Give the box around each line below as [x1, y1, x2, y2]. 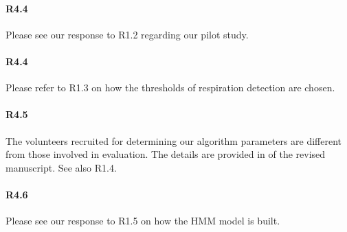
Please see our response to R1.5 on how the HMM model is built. [5, 213, 280, 228]
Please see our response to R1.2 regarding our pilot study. [5, 27, 249, 41]
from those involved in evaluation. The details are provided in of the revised [5, 147, 326, 161]
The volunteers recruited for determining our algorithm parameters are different [5, 133, 342, 148]
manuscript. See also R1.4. [5, 160, 117, 174]
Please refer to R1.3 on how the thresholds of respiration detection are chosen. [5, 80, 335, 95]
